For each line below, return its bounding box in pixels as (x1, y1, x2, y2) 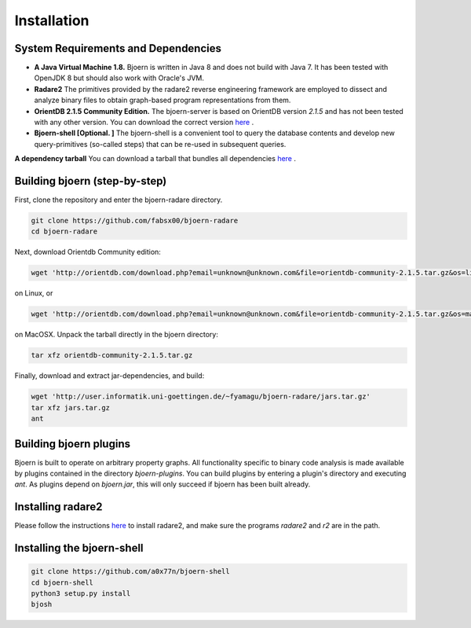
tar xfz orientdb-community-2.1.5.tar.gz (31, 351, 193, 360)
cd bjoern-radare (31, 227, 98, 236)
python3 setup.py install (31, 589, 131, 598)
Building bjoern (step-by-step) (14, 174, 167, 188)
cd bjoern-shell (31, 578, 94, 587)
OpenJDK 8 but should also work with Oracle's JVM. (34, 73, 204, 83)
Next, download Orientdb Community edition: (14, 248, 161, 257)
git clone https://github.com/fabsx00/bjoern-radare (31, 216, 239, 226)
